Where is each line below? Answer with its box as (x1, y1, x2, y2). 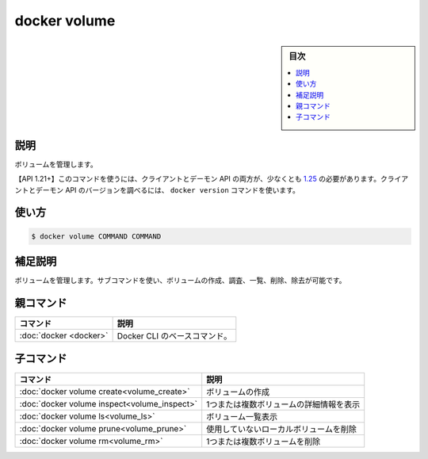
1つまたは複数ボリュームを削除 (206, 436, 321, 447)
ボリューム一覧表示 (206, 411, 278, 422)
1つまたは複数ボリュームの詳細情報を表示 (206, 399, 361, 410)
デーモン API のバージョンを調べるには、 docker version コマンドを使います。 (35, 185, 300, 194)
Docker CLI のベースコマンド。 (117, 331, 232, 342)
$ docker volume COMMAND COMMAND (31, 231, 162, 241)
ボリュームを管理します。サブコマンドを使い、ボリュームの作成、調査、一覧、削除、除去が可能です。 (14, 276, 346, 285)
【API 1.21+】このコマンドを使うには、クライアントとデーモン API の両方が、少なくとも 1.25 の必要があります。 (14, 174, 380, 184)
